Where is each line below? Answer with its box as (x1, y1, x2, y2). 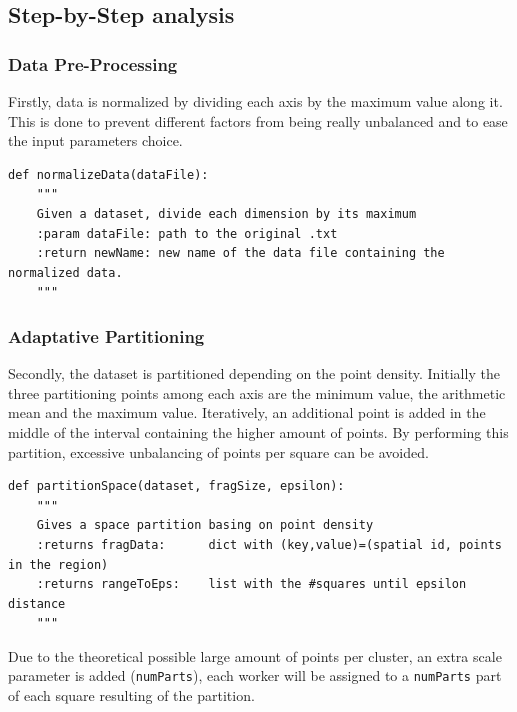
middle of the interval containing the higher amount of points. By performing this (8, 421, 509, 442)
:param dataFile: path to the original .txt (36, 226, 338, 241)
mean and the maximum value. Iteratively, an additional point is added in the (8, 402, 486, 423)
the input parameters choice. (8, 130, 183, 151)
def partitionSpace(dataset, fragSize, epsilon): (8, 479, 345, 494)
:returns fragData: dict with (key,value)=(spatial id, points (36, 537, 502, 552)
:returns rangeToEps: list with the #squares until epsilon (36, 577, 467, 592)
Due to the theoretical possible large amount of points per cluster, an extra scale (8, 645, 502, 666)
